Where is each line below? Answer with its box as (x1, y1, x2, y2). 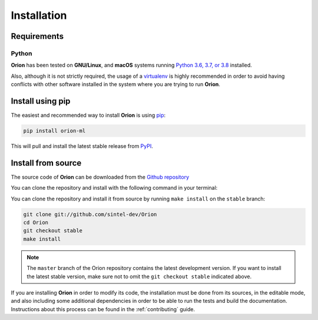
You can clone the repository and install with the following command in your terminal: (11, 184, 218, 192)
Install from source (11, 158, 82, 168)
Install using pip (11, 96, 71, 106)
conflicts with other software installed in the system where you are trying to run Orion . (11, 81, 221, 88)
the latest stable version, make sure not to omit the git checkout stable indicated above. (26, 273, 252, 280)
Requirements (11, 31, 64, 41)
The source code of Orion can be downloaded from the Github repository (11, 173, 190, 180)
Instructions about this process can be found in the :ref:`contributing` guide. (11, 305, 196, 312)
